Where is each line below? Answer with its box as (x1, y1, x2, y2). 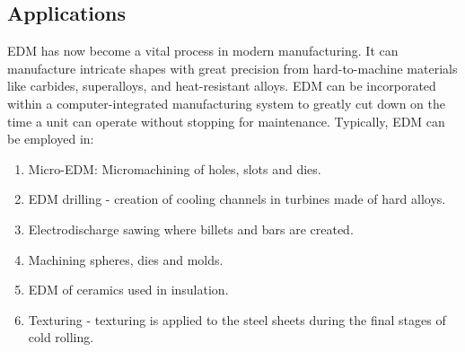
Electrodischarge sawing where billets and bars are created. (28, 219, 354, 238)
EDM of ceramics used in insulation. (28, 280, 229, 299)
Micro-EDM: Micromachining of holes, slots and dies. (28, 159, 321, 178)
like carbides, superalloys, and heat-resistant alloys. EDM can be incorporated (7, 76, 436, 95)
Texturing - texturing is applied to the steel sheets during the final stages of (28, 310, 446, 329)
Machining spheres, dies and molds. (28, 250, 224, 268)
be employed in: (7, 129, 94, 148)
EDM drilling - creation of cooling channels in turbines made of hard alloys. (28, 189, 446, 208)
